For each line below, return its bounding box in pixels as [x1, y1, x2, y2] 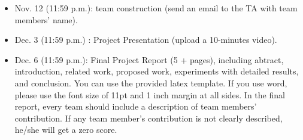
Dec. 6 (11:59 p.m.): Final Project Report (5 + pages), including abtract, [14, 53, 284, 66]
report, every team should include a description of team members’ [14, 100, 257, 113]
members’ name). [14, 13, 78, 26]
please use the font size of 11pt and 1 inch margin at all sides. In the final [14, 88, 285, 101]
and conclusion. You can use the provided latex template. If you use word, [14, 76, 287, 89]
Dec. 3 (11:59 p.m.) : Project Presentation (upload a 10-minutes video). [14, 33, 277, 46]
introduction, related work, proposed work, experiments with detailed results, [14, 65, 299, 77]
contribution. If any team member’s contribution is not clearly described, [14, 111, 283, 124]
